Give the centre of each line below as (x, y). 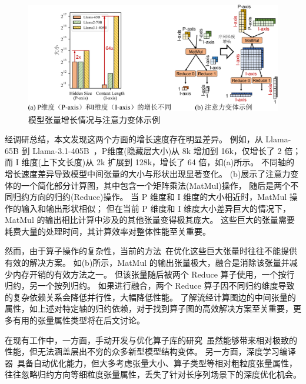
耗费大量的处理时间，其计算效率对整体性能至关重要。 (108, 231)
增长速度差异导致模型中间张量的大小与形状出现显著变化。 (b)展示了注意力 (148, 173)
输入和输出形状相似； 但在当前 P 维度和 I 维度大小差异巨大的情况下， (156, 208)
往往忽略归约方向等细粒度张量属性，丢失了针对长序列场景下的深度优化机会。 (153, 374)
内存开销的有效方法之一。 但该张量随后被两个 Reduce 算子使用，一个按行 (154, 274)
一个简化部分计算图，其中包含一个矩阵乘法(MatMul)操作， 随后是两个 (156, 185)
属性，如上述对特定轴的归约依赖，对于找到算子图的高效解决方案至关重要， (149, 308)
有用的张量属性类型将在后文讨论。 (79, 320)
